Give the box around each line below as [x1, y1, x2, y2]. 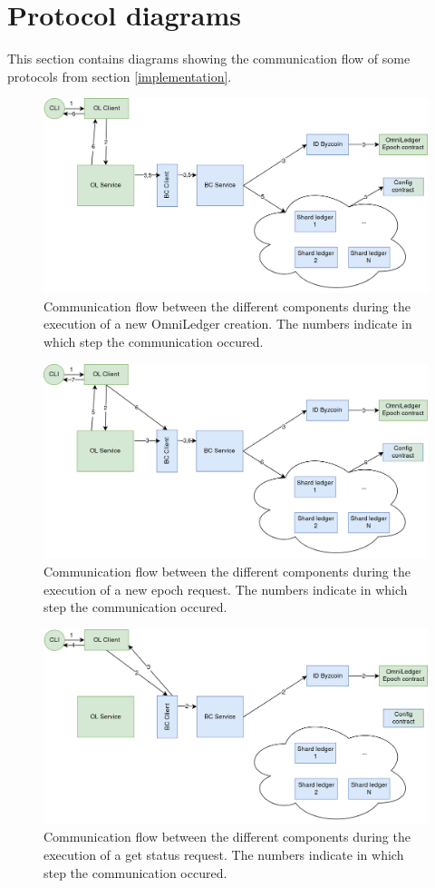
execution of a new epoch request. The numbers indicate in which [43, 579, 408, 598]
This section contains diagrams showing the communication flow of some [7, 49, 411, 68]
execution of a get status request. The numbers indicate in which [43, 844, 404, 863]
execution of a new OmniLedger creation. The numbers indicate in [43, 314, 412, 333]
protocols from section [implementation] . [7, 66, 232, 85]
